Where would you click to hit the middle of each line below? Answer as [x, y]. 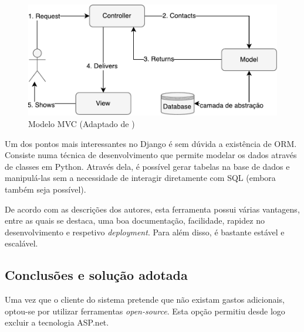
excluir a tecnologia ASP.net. [57, 322]
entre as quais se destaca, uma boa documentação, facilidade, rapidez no [135, 220]
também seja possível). [45, 189]
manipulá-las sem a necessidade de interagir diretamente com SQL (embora [140, 178]
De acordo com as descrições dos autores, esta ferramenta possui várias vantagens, [152, 209]
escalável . [21, 243]
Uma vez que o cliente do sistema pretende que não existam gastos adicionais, [145, 300]
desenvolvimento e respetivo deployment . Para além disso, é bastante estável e [145, 232]
